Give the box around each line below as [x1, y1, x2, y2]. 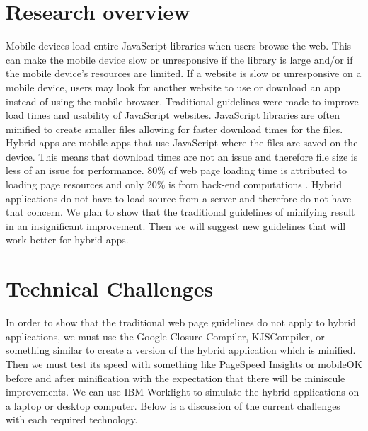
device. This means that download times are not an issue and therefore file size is [6, 149, 358, 163]
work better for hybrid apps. [6, 232, 129, 247]
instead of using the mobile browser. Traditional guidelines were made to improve [6, 93, 359, 108]
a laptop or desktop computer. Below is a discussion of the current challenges [6, 398, 340, 413]
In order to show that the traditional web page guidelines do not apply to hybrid [6, 315, 357, 330]
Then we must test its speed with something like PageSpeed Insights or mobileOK [6, 356, 362, 371]
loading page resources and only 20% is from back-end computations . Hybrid [6, 177, 342, 192]
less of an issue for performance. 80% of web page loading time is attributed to [6, 163, 347, 178]
